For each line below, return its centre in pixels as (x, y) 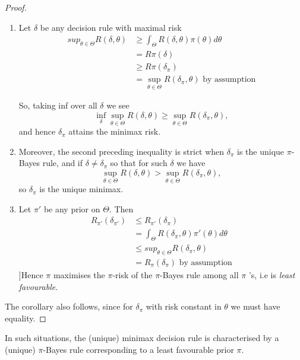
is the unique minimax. (81, 189)
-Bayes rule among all (199, 275)
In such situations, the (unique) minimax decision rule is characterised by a (142, 338)
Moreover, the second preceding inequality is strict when (121, 151)
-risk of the (132, 275)
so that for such (139, 163)
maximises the (79, 275)
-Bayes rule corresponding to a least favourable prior (138, 350)
